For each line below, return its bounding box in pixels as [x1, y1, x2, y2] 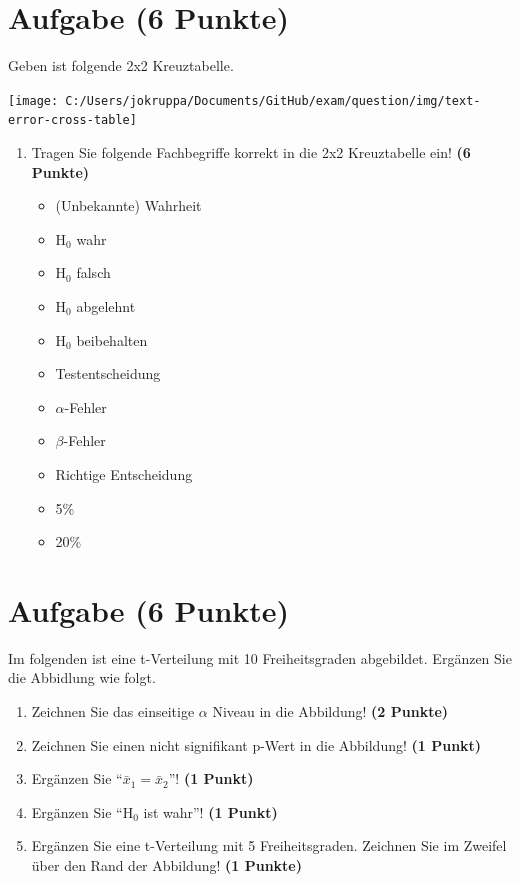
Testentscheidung [55, 363, 161, 384]
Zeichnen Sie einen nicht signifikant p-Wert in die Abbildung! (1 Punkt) [31, 734, 482, 755]
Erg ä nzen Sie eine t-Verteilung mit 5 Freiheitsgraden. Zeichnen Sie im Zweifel [31, 835, 507, 856]
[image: [8, 93, 59, 108]
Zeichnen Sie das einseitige [31, 701, 195, 722]
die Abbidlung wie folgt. [8, 667, 156, 688]
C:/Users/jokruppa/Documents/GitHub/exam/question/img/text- [65, 93, 481, 108]
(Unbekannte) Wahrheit [55, 195, 202, 216]
